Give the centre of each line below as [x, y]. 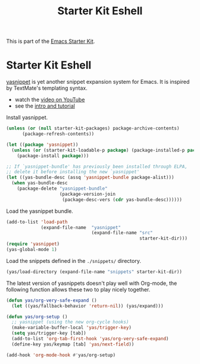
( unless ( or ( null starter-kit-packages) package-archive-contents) [93, 128]
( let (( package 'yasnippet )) [42, 145]
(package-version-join [87, 194]
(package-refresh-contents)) [58, 134]
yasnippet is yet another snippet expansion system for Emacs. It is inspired [98, 82]
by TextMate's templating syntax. [47, 88]
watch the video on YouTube [50, 100]
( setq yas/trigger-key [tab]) [49, 333]
